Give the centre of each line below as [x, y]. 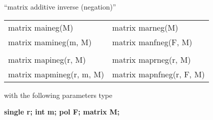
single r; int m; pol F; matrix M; [62, 112]
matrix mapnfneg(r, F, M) [158, 74]
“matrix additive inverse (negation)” [60, 7]
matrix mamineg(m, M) [50, 42]
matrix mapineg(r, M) [47, 59]
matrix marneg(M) [145, 27]
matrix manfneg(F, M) [152, 42]
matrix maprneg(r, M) [152, 59]
